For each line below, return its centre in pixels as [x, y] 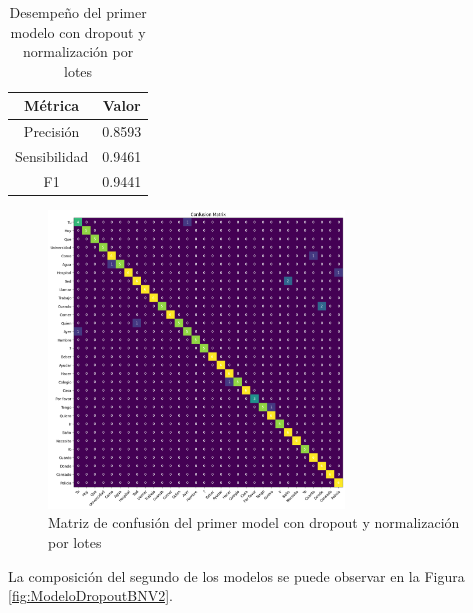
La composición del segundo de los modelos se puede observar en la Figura [236, 575]
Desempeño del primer [78, 12]
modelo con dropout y [78, 31]
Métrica [52, 105]
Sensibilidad [52, 156]
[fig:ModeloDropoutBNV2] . [90, 595]
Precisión [51, 131]
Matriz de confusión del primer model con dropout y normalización [254, 522]
